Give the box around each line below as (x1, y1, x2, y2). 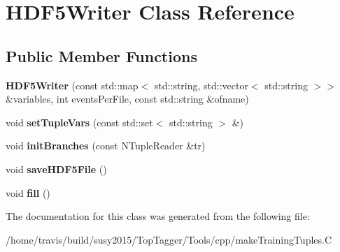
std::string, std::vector (154, 77, 248, 92)
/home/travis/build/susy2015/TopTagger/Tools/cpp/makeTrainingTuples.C (6, 232, 332, 246)
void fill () (6, 185, 50, 200)
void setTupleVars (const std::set (6, 114, 153, 129)
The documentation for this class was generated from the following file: (6, 209, 310, 223)
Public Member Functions (6, 45, 197, 66)
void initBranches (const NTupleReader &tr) (6, 138, 206, 153)
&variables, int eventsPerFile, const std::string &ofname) (6, 91, 249, 106)
